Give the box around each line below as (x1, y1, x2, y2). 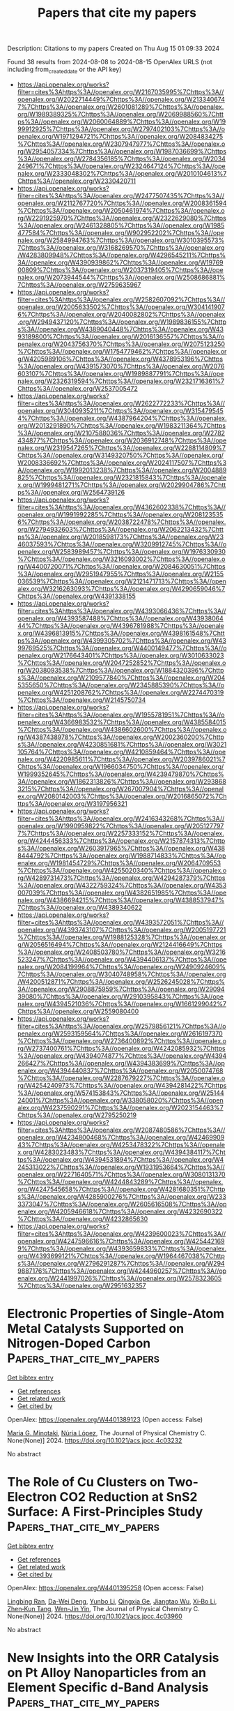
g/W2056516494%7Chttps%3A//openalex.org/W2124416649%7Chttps (17, 940, 223, 948)
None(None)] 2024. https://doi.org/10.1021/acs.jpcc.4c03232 (7, 1436, 182, 1444)
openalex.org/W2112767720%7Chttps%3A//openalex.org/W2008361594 (17, 199, 227, 207)
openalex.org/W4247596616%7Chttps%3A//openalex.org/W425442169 (17, 1236, 225, 1245)
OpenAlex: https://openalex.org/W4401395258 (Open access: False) (7, 1583, 204, 1592)
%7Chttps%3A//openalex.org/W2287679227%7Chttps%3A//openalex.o (17, 1073, 226, 1082)
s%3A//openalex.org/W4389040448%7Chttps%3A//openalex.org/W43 (17, 324, 224, 333)
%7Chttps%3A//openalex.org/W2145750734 (17, 696, 146, 704)
